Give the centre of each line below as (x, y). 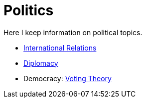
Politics (29, 10)
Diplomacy (41, 63)
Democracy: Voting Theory (68, 78)
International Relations (60, 48)
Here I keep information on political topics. (73, 32)
